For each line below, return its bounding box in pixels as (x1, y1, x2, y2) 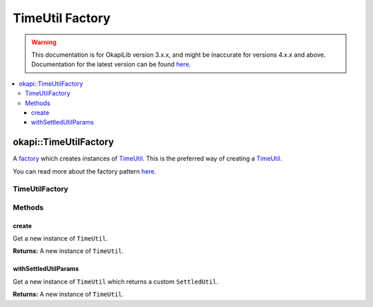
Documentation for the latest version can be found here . (31, 60, 191, 68)
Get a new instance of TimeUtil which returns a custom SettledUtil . (12, 277, 219, 286)
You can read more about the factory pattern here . (12, 167, 157, 176)
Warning (31, 38, 57, 46)
